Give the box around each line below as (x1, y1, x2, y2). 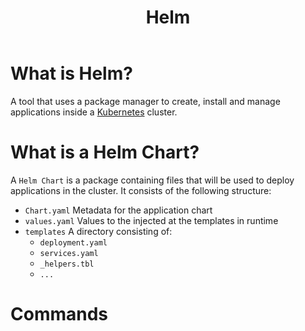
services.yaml (39, 248, 99, 258)
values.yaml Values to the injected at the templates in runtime (24, 214, 279, 226)
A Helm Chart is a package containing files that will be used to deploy (10, 174, 295, 186)
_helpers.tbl (39, 259, 95, 269)
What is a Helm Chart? (10, 141, 200, 164)
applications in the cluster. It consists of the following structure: (10, 184, 272, 196)
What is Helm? (10, 62, 133, 85)
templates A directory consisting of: (24, 225, 173, 237)
